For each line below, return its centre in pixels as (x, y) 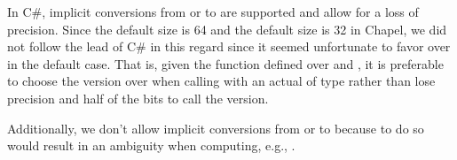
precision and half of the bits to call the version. (138, 98)
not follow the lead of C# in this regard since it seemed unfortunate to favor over (229, 46)
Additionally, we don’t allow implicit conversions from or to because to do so (216, 128)
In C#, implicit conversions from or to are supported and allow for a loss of (213, 11)
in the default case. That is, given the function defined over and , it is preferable (225, 63)
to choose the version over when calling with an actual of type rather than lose (221, 81)
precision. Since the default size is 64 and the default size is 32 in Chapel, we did (227, 29)
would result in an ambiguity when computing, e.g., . (151, 145)
